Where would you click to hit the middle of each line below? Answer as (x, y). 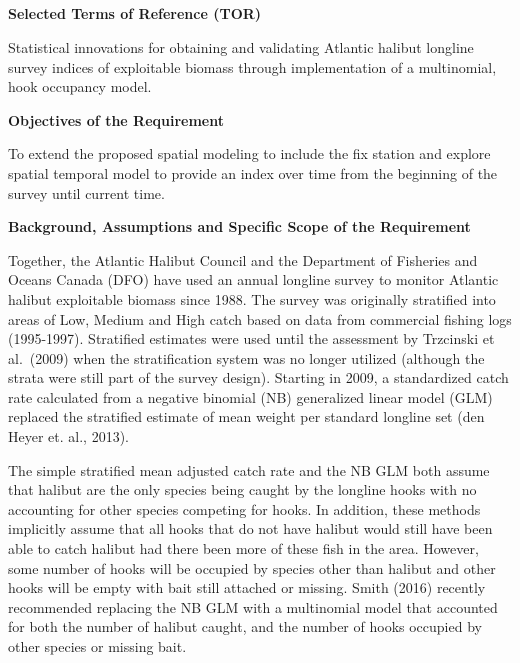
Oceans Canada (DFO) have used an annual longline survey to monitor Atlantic (253, 279)
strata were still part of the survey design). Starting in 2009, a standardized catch (258, 377)
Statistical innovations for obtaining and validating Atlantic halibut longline (241, 46)
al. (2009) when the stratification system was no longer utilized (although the (246, 357)
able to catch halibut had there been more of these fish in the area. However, (243, 548)
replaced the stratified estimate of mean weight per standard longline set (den (246, 416)
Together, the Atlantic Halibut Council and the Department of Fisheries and (243, 259)
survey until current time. (86, 192)
